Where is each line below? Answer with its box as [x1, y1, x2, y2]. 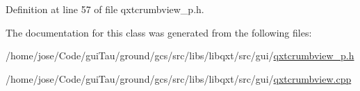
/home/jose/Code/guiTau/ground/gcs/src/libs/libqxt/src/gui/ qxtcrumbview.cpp [6, 71, 352, 85]
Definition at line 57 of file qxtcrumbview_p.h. [6, 2, 204, 16]
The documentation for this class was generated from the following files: [6, 25, 312, 39]
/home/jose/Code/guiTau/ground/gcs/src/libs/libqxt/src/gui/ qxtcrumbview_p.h [6, 48, 354, 63]
